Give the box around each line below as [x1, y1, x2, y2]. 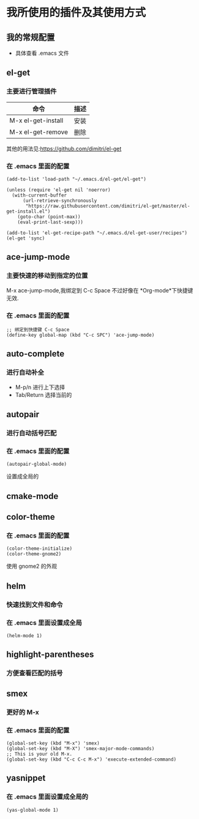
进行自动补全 [6, 368, 45, 377]
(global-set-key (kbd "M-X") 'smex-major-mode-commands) [6, 745, 155, 751]
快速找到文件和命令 [6, 600, 63, 609]
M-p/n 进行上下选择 [15, 383, 66, 391]
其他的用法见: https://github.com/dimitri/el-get [6, 145, 122, 152]
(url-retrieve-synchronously [22, 197, 97, 203]
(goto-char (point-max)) [17, 213, 81, 220]
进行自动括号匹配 [6, 428, 57, 437]
